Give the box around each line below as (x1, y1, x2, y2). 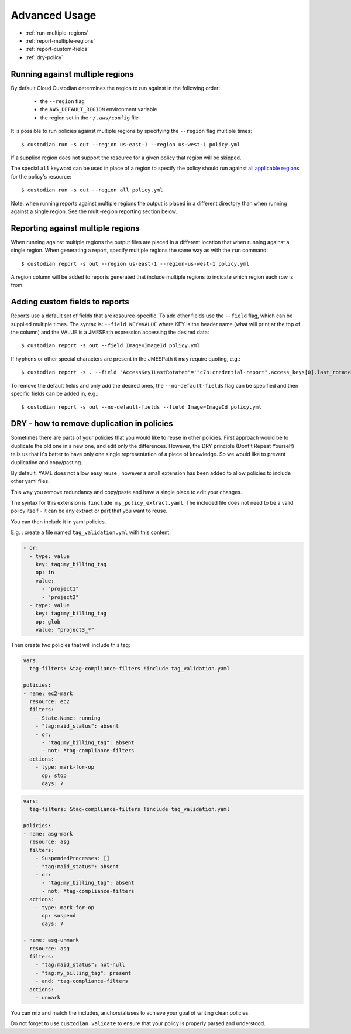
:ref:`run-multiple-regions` (25, 29, 89, 36)
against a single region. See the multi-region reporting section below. (11, 208, 178, 215)
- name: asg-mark (23, 830, 73, 837)
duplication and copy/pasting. (11, 458, 83, 465)
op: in (35, 569, 54, 576)
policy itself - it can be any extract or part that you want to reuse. (11, 507, 168, 515)
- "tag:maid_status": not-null (35, 961, 125, 968)
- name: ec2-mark (23, 690, 73, 697)
